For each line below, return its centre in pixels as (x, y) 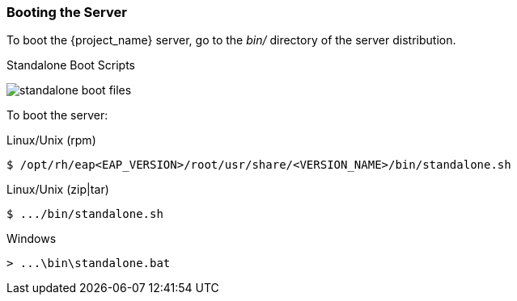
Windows (32, 239)
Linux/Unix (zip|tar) (58, 190)
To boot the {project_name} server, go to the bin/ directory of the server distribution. (231, 40)
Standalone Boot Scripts (71, 65)
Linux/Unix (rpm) (51, 140)
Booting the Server (67, 12)
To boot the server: (57, 115)
